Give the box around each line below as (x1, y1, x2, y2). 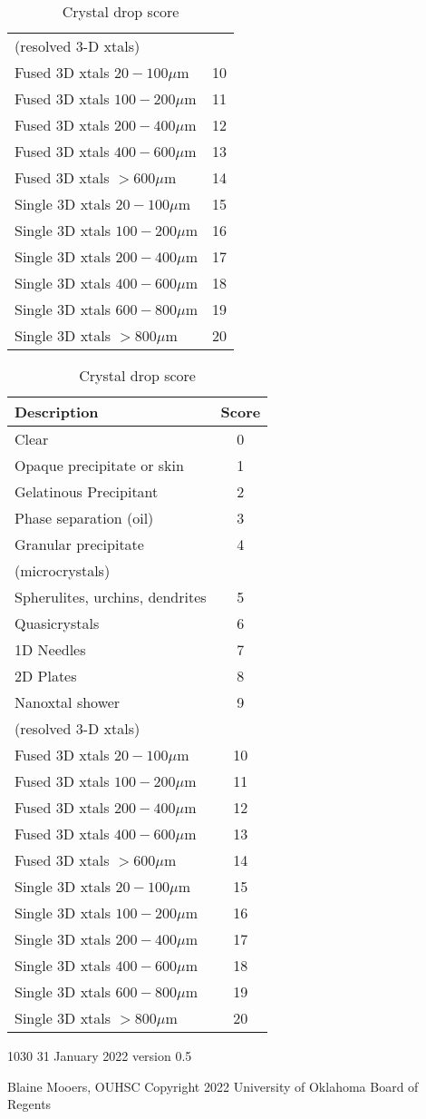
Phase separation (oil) (15, 507, 154, 528)
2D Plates (15, 665, 77, 686)
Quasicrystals (15, 613, 100, 633)
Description (15, 401, 99, 422)
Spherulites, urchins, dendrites (15, 586, 207, 607)
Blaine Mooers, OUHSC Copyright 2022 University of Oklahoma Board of (7, 1076, 419, 1095)
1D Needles (15, 639, 86, 660)
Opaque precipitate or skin (15, 455, 184, 476)
